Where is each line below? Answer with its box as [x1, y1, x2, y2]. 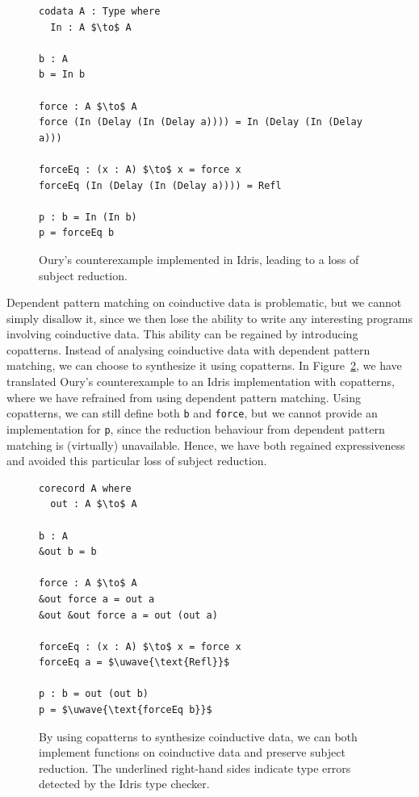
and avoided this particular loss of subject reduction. [6, 452, 267, 469]
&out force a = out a [39, 593, 155, 605]
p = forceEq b [39, 227, 115, 239]
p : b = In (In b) [39, 211, 137, 223]
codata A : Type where [39, 6, 161, 17]
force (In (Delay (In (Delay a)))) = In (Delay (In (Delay [39, 116, 362, 128]
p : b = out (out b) [39, 688, 149, 700]
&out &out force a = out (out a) [39, 609, 218, 621]
